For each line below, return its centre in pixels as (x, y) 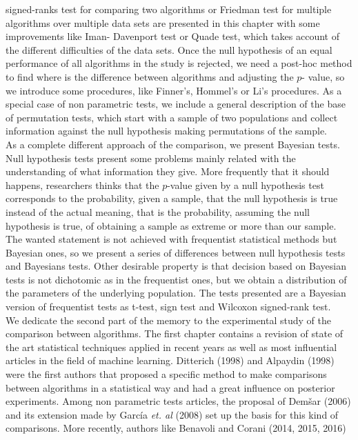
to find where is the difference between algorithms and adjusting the (150, 76)
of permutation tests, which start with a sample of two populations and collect (172, 117)
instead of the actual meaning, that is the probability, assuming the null (158, 211)
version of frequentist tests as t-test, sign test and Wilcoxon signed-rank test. (168, 307)
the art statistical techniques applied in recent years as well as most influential (171, 347)
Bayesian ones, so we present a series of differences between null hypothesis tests (176, 252)
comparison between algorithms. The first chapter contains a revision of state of (175, 333)
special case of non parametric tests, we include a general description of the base (176, 104)
